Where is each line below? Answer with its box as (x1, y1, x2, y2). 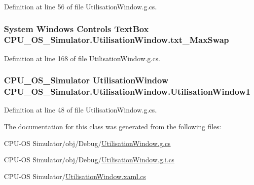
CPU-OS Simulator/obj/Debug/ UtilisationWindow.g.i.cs (4, 154, 175, 165)
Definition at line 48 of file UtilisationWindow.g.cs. (4, 105, 157, 115)
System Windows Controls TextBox (4, 22, 149, 35)
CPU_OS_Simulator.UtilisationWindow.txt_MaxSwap (4, 34, 229, 46)
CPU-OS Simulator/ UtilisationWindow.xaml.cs (4, 171, 146, 181)
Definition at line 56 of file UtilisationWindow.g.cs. (4, 1, 157, 11)
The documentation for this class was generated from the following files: (4, 121, 221, 132)
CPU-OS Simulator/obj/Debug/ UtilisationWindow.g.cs (4, 138, 171, 148)
